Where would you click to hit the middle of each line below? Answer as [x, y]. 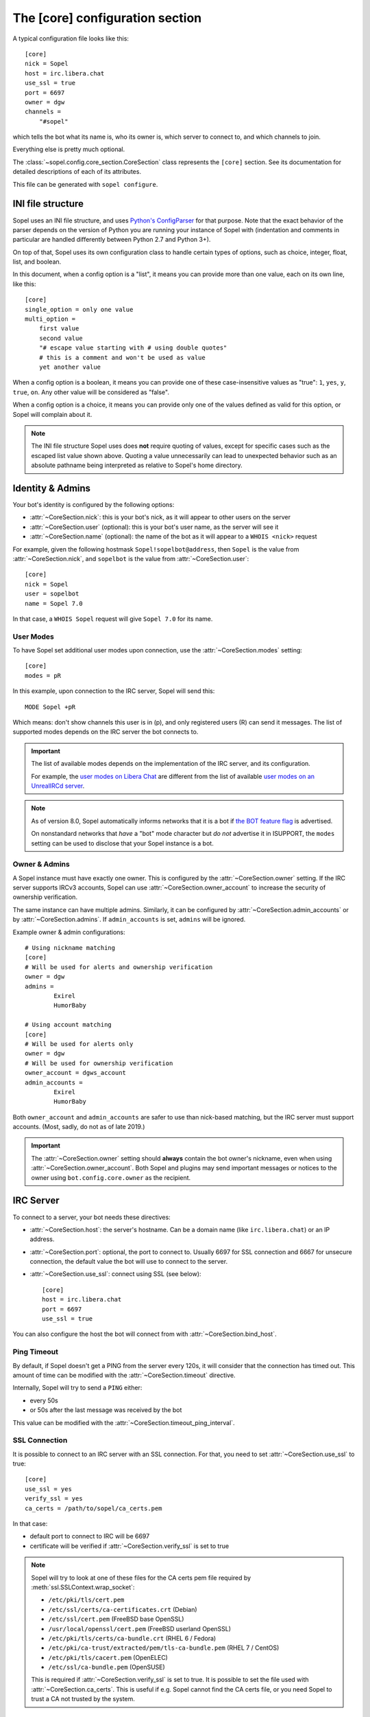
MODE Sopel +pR [50, 707]
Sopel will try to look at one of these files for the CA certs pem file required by [141, 1578]
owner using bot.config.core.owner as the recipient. [111, 1177]
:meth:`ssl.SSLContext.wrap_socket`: [83, 1587]
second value [61, 338]
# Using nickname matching [70, 948]
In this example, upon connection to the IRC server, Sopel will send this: [114, 691]
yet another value [70, 367]
